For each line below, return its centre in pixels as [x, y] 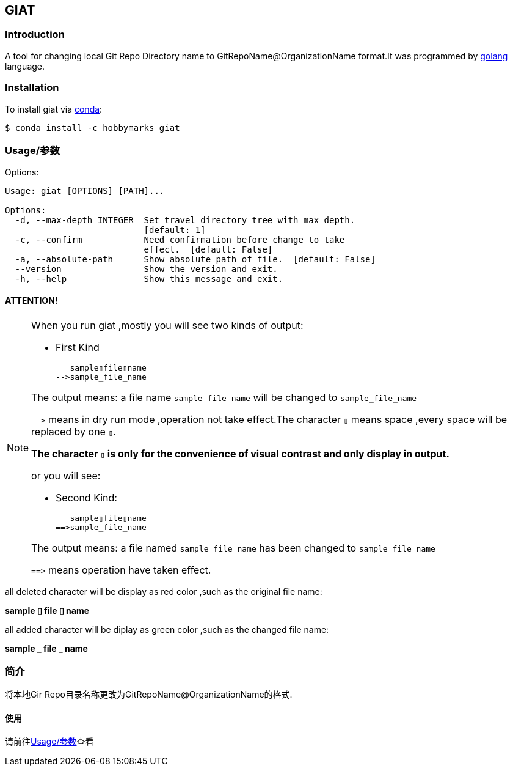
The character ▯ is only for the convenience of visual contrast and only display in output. [240, 453]
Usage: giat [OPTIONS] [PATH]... [85, 191]
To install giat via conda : [54, 109]
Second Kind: [86, 497]
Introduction [35, 35]
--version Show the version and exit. [146, 269]
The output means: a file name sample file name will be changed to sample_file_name [224, 397]
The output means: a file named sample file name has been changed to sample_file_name [233, 548]
